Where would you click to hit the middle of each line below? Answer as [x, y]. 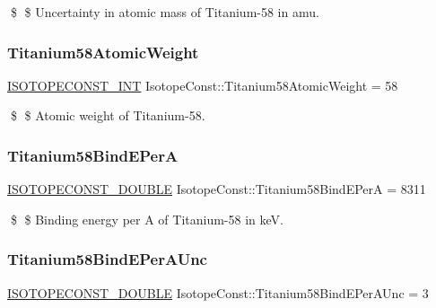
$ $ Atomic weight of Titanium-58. [108, 115]
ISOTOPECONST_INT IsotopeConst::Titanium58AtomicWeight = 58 [203, 85]
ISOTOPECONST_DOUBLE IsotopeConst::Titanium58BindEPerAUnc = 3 [218, 292]
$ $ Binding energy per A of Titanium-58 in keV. [147, 219]
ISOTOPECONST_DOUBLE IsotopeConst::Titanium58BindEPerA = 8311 [217, 189]
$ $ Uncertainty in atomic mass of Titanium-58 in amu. [165, 12]
